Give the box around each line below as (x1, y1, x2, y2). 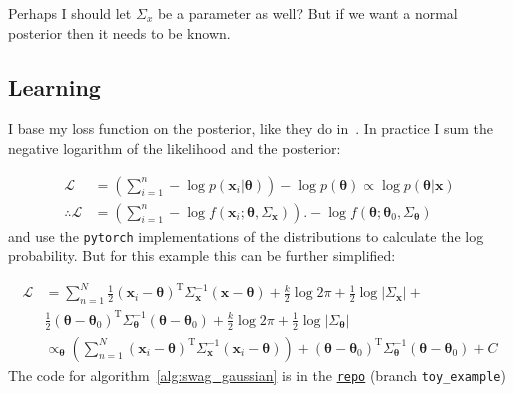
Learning (8, 71, 101, 102)
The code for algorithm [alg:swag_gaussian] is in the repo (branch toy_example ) (8, 364, 506, 385)
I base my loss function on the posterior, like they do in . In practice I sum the (8, 118, 494, 139)
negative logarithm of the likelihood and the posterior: (8, 137, 341, 158)
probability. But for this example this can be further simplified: (8, 245, 396, 266)
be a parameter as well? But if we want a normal (157, 3, 458, 23)
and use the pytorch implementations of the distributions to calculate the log (8, 225, 484, 246)
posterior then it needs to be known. (8, 22, 231, 43)
